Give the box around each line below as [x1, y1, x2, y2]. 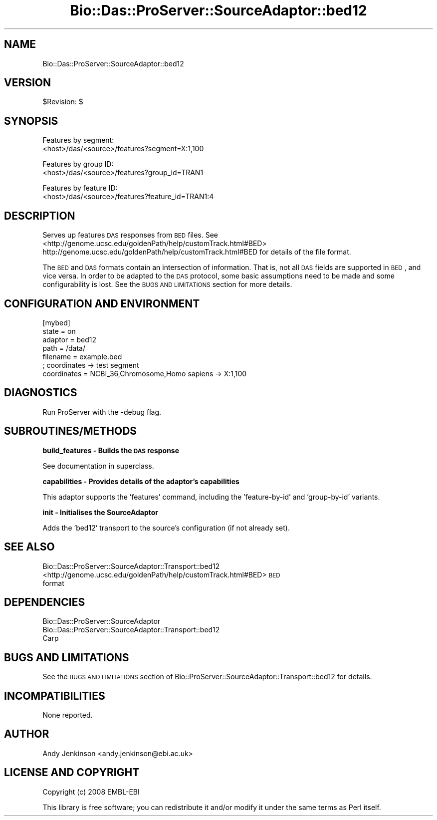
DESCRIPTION [4, 209, 75, 222]
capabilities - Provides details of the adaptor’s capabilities [42, 477, 239, 486]
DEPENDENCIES [4, 595, 85, 608]
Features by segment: [42, 136, 114, 145]
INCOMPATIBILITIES [4, 689, 105, 702]
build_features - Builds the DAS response [42, 446, 180, 455]
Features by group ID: [42, 160, 114, 169]
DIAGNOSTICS [4, 386, 77, 399]
